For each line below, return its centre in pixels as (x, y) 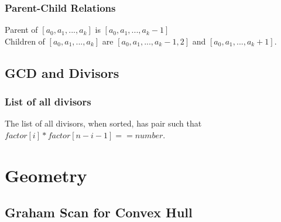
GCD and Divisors (62, 72)
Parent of (21, 30)
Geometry (46, 175)
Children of (25, 41)
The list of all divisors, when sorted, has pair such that (103, 123)
